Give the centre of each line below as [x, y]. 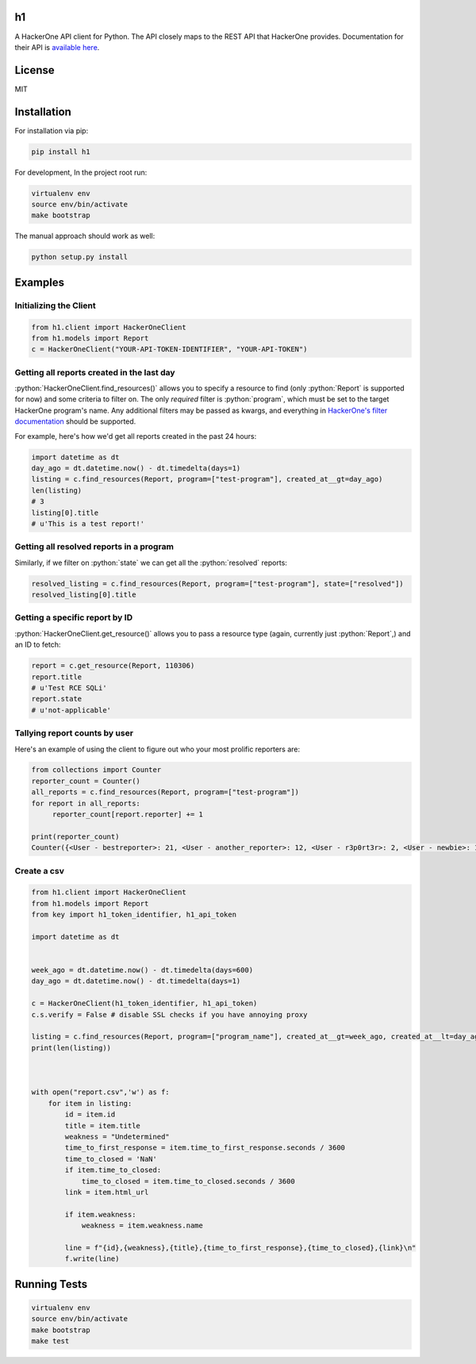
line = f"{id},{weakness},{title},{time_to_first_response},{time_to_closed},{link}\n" [240, 1247]
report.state [57, 699]
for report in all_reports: [86, 803]
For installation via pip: [52, 130]
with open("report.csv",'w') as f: [100, 1092]
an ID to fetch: [38, 645]
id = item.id [90, 1114]
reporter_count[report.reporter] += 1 [128, 815]
